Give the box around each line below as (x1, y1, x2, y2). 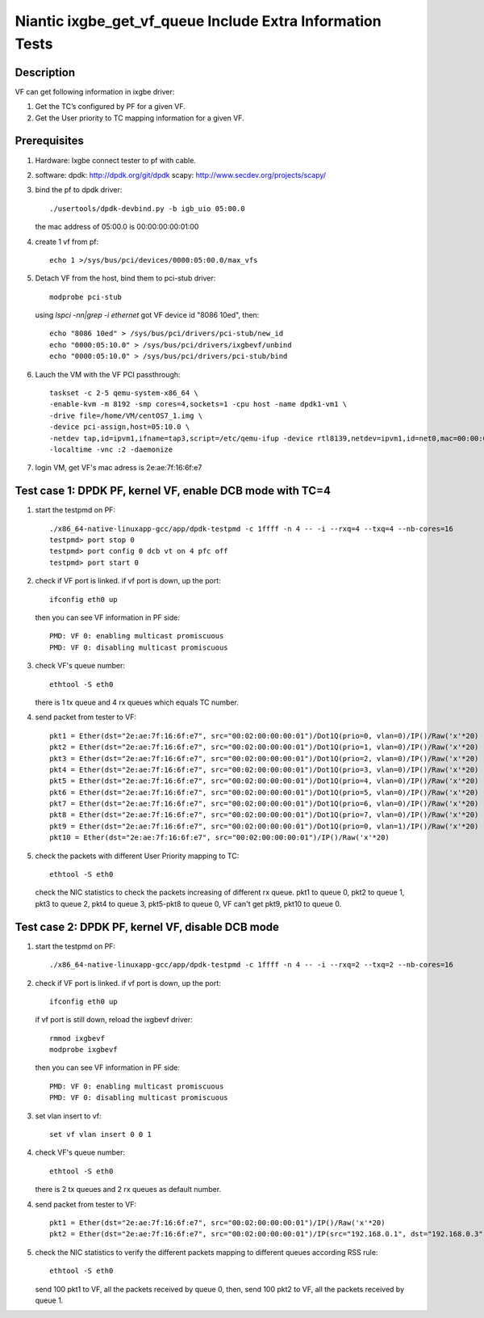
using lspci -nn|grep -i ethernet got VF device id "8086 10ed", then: (35, 310, 260, 320)
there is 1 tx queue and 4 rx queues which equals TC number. (35, 697, 240, 707)
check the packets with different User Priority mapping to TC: (35, 851, 240, 861)
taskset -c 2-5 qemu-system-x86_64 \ (49, 389, 199, 398)
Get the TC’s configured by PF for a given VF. (35, 102, 186, 112)
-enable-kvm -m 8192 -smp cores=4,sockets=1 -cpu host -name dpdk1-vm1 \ (49, 400, 348, 409)
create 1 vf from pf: (35, 237, 99, 246)
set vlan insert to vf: (35, 1111, 102, 1121)
